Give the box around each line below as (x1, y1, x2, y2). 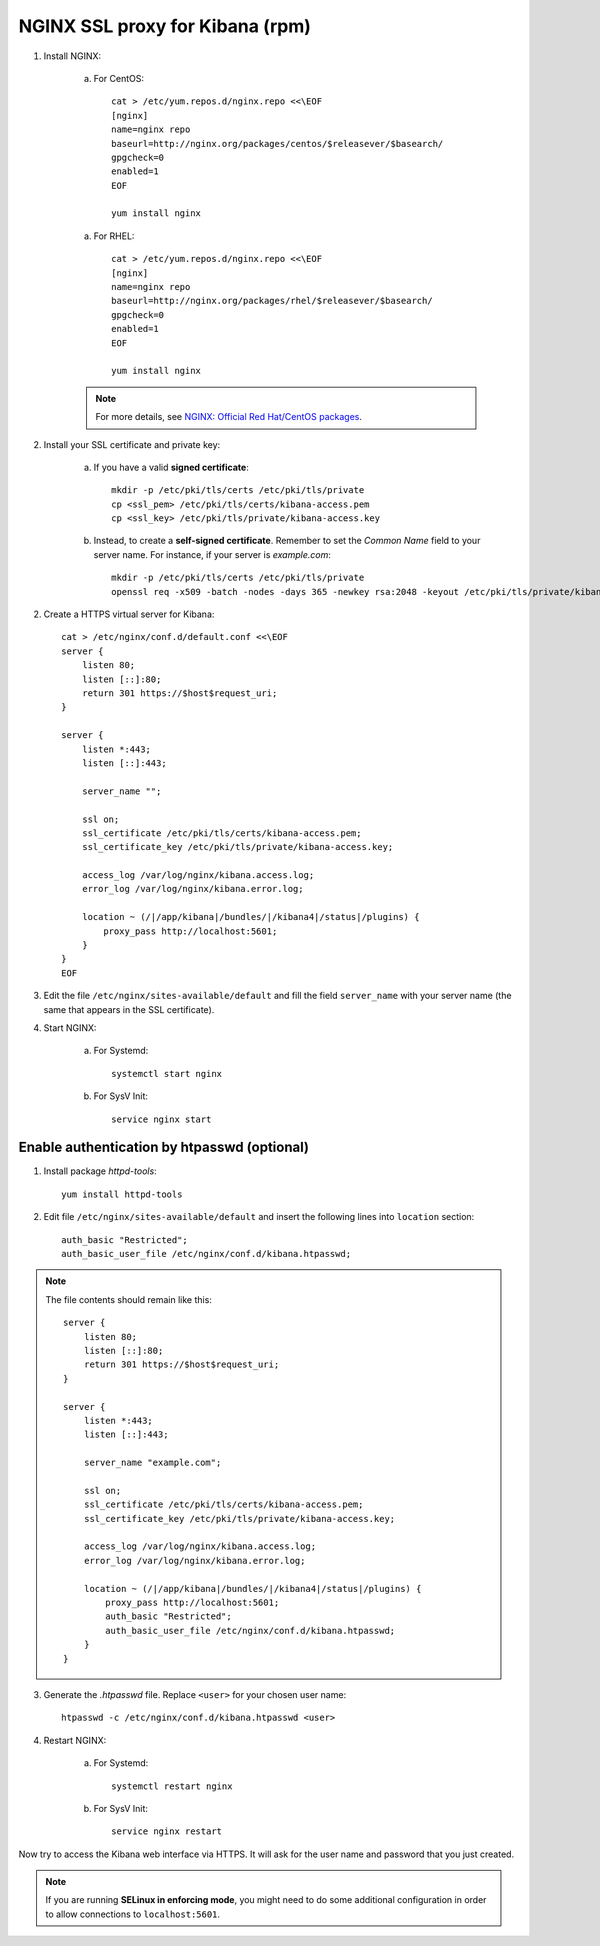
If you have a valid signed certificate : (93, 461, 249, 473)
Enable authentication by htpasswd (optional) (18, 1139, 310, 1156)
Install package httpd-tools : (43, 1165, 157, 1177)
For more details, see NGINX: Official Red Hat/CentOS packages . (95, 411, 362, 423)
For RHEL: (93, 230, 135, 242)
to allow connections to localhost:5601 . (45, 1908, 220, 1920)
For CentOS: (93, 72, 145, 84)
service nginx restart (111, 1826, 223, 1837)
